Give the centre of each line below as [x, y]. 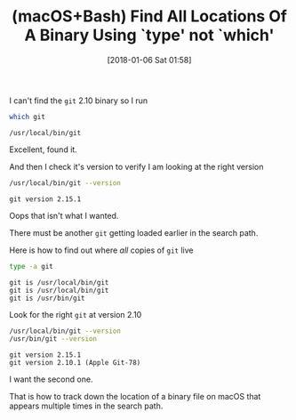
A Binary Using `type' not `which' [149, 35]
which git [28, 117]
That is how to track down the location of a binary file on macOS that [135, 397]
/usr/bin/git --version [53, 339]
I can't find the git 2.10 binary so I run [79, 101]
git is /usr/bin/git [48, 298]
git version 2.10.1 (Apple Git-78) [75, 363]
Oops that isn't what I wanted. [64, 215]
